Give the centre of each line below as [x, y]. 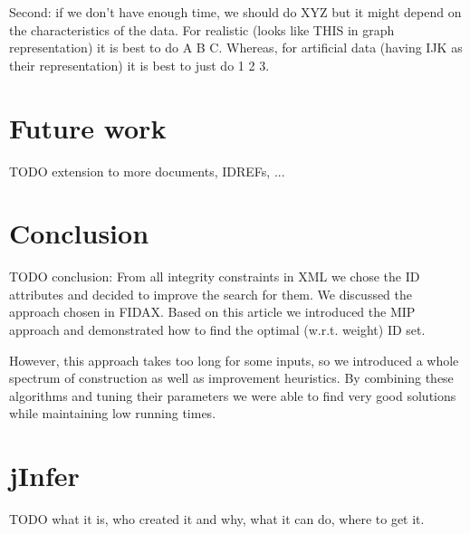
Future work [88, 127]
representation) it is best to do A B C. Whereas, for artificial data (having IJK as [236, 48]
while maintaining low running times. [113, 413]
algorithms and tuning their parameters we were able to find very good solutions [233, 395]
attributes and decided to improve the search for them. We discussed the [211, 294]
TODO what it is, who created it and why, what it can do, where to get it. [217, 519]
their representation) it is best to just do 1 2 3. [139, 65]
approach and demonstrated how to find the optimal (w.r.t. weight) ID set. [217, 329]
